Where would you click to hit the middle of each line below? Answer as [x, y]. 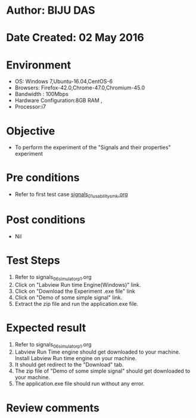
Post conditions [46, 220]
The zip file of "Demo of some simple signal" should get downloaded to [102, 371]
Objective [31, 131]
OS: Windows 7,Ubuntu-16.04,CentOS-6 [64, 82]
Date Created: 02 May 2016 [75, 38]
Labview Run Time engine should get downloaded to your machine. [97, 352]
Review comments [53, 408]
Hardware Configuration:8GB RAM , [58, 100]
